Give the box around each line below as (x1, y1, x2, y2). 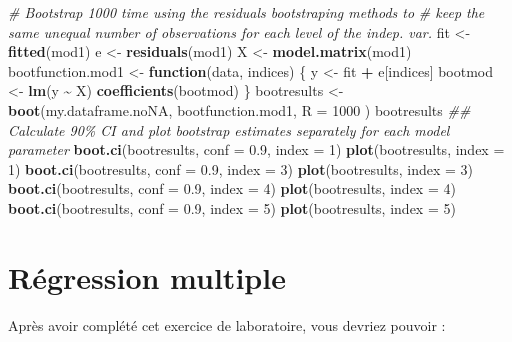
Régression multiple (8, 256, 286, 297)
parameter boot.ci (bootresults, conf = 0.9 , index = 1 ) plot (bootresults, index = (8, 139, 505, 160)
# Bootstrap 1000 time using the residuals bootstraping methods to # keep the (8, 2, 485, 22)
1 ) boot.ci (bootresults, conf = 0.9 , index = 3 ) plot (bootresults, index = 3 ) (8, 158, 474, 179)
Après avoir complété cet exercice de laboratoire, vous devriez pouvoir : (8, 314, 446, 335)
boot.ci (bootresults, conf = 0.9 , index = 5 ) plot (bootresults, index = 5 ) (8, 197, 456, 218)
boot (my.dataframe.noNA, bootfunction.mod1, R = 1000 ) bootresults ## (8, 99, 471, 120)
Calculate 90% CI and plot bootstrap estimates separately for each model (8, 119, 450, 140)
